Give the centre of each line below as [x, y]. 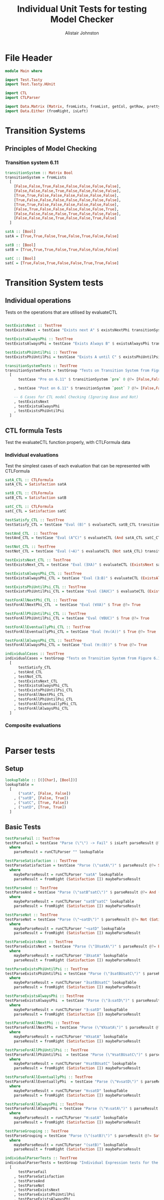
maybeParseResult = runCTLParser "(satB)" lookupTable [71, 1145]
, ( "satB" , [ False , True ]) [41, 798]
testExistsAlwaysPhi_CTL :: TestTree [43, 574]
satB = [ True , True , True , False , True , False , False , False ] [62, 250]
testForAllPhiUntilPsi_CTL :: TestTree [46, 614]
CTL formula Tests [34, 430]
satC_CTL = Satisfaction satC [36, 511]
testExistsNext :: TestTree [34, 326]
